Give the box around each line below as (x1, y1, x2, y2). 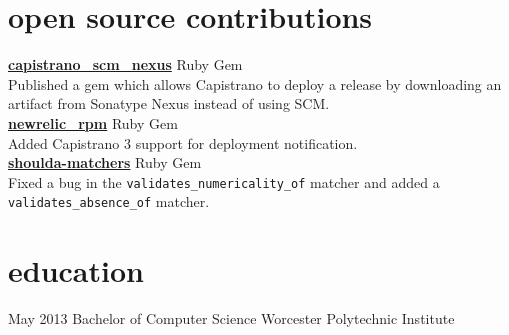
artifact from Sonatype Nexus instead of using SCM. (8, 93, 330, 114)
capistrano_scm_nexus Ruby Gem (8, 54, 243, 75)
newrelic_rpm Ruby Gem (8, 112, 178, 133)
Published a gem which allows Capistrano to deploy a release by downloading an (8, 73, 502, 94)
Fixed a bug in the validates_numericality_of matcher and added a (8, 171, 440, 192)
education (8, 250, 144, 291)
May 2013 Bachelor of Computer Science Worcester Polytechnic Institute (8, 308, 455, 329)
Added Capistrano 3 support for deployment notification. (8, 132, 358, 153)
